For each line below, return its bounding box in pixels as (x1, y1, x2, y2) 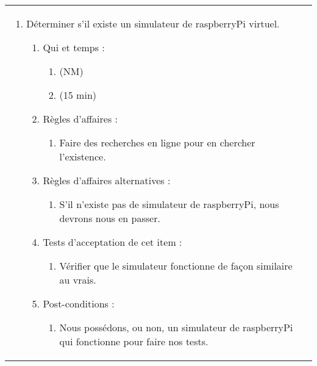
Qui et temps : (43, 40, 105, 54)
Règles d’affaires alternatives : (43, 173, 171, 187)
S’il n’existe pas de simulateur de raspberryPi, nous (59, 197, 279, 211)
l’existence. (59, 149, 106, 163)
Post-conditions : (43, 296, 115, 310)
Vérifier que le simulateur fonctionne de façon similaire (59, 259, 293, 273)
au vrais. (59, 273, 96, 287)
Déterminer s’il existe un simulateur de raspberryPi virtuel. (26, 16, 280, 30)
